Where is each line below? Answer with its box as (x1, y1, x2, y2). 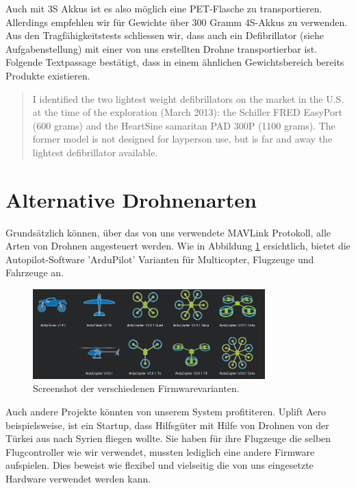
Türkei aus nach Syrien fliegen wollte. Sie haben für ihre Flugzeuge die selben (5, 431, 331, 446)
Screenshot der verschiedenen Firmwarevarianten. (33, 381, 240, 395)
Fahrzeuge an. (5, 265, 64, 280)
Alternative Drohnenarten (5, 185, 257, 213)
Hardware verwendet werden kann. (5, 471, 151, 485)
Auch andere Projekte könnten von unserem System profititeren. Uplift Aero (5, 404, 327, 418)
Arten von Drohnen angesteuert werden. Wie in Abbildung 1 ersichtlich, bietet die (5, 239, 351, 253)
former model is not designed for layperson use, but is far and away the (32, 132, 333, 146)
